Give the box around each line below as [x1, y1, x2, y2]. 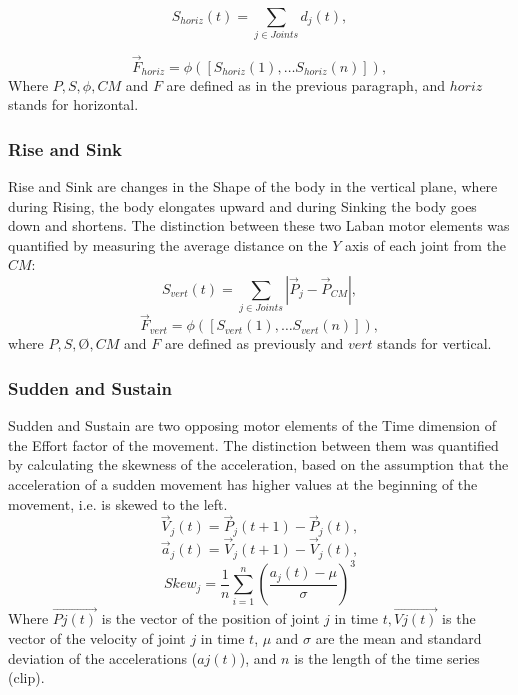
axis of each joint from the [344, 234, 507, 255]
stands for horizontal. [8, 94, 139, 115]
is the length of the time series [294, 647, 480, 668]
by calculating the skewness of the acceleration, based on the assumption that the [8, 454, 509, 475]
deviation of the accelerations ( [8, 647, 198, 668]
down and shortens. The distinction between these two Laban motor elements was [8, 215, 510, 236]
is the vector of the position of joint [101, 608, 320, 629]
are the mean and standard [315, 627, 482, 648]
